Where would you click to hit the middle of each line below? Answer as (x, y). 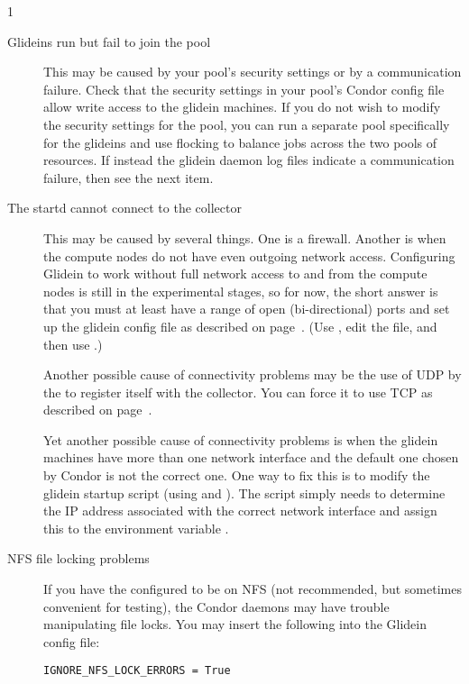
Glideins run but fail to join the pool (109, 41)
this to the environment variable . (136, 528)
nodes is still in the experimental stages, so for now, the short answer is (241, 291)
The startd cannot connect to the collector (124, 208)
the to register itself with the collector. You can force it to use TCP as (238, 392)
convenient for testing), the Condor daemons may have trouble (216, 606)
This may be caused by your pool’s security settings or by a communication (253, 72)
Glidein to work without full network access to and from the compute (235, 274)
